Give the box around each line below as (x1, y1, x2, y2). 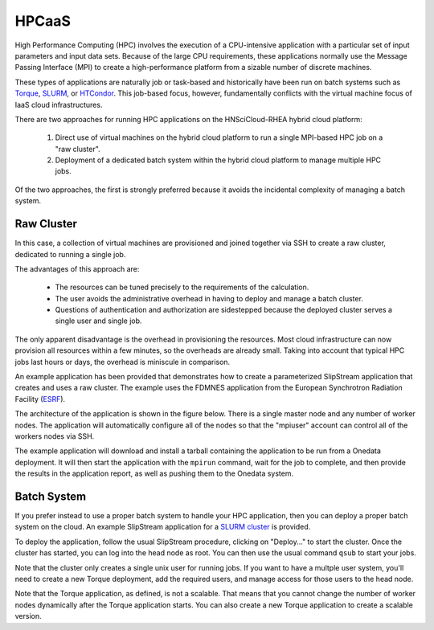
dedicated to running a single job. (14, 249, 126, 259)
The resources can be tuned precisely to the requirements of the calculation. (55, 282, 309, 292)
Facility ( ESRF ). (14, 394, 66, 403)
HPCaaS (14, 12, 72, 30)
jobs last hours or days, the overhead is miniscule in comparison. (14, 357, 231, 366)
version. (14, 612, 42, 621)
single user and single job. (55, 316, 142, 325)
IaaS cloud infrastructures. (14, 100, 103, 109)
